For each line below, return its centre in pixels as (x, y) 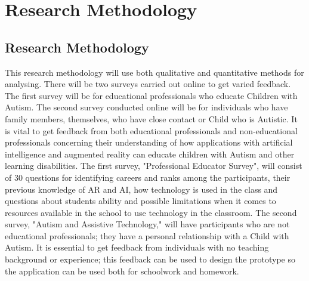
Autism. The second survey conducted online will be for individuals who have (146, 107)
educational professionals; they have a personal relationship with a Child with (147, 235)
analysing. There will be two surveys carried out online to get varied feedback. (148, 84)
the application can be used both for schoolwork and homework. (122, 271)
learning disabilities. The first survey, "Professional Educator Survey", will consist (154, 166)
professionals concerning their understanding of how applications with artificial (149, 142)
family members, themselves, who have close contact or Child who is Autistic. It (151, 118)
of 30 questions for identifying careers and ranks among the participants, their (148, 177)
